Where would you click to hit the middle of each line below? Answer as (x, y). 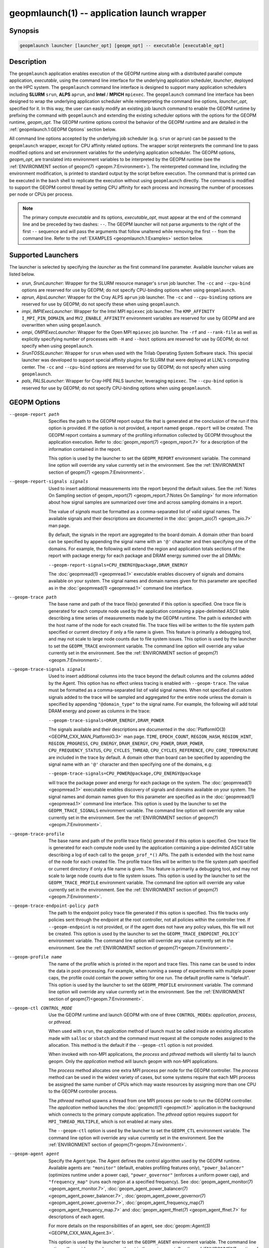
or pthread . (60, 1022)
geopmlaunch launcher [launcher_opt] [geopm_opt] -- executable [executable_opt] (122, 46)
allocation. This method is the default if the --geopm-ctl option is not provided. (131, 1045)
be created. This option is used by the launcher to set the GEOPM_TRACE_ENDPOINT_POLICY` (144, 934)
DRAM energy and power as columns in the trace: (99, 711)
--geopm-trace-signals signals (47, 669)
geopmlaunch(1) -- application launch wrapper (108, 13)
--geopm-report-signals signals (49, 481)
